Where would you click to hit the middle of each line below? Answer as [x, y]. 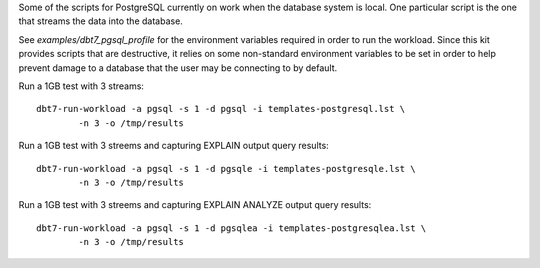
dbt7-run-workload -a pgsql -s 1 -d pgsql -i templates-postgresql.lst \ [221, 109]
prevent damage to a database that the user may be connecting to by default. [178, 67]
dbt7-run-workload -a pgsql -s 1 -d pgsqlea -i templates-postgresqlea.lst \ [231, 228]
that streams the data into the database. [101, 21]
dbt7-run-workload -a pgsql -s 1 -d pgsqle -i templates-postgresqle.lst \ [226, 168]
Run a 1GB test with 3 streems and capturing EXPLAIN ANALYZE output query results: [195, 205]
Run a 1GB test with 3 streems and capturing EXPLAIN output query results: [173, 146]
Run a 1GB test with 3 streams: [81, 86]
